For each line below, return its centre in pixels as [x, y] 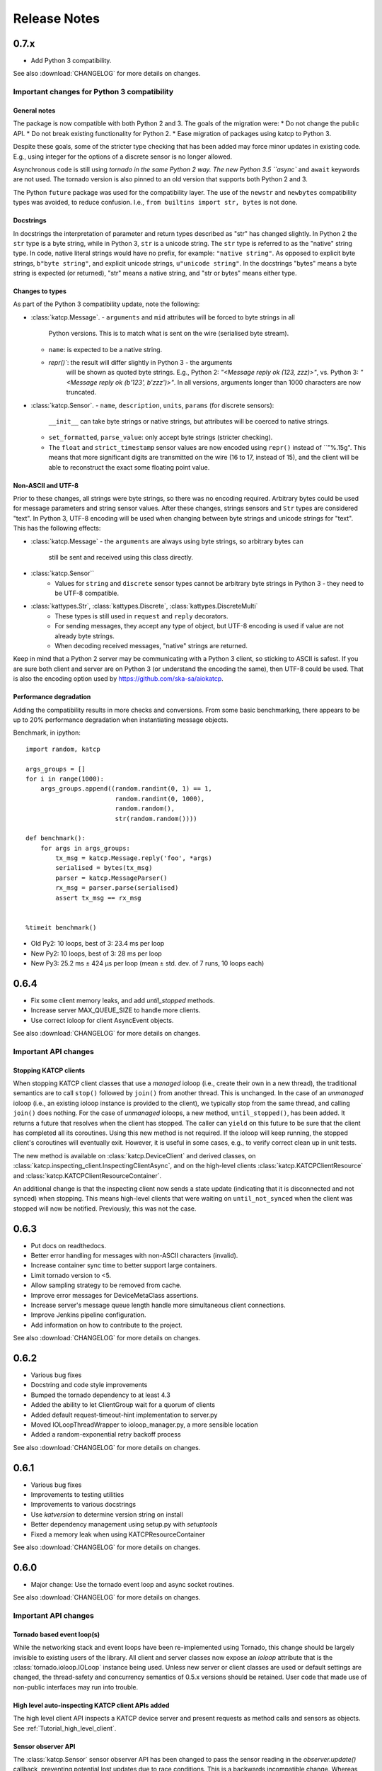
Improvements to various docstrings [83, 1505]
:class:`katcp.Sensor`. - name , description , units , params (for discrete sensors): [152, 405]
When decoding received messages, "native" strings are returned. [151, 646]
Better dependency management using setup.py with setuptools [124, 1524]
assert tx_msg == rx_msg [98, 898]
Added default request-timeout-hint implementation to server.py [124, 1415]
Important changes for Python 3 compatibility [93, 92]
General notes [34, 111]
